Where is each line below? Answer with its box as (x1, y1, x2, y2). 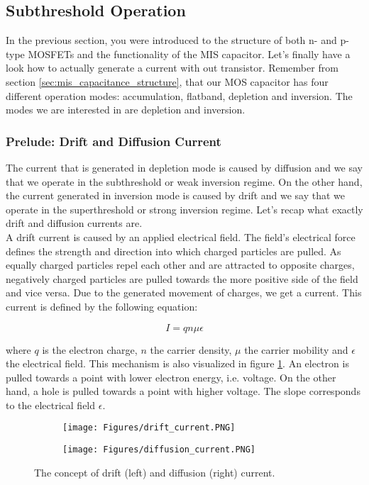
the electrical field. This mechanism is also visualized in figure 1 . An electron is (6, 356, 349, 371)
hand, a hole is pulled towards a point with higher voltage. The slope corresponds (6, 384, 360, 398)
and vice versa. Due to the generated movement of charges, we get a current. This (6, 285, 362, 300)
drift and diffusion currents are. (6, 216, 143, 230)
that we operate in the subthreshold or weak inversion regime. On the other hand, (6, 174, 363, 189)
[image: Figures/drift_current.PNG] (62, 423, 236, 433)
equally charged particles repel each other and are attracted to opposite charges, (6, 257, 355, 272)
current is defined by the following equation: (6, 299, 198, 313)
